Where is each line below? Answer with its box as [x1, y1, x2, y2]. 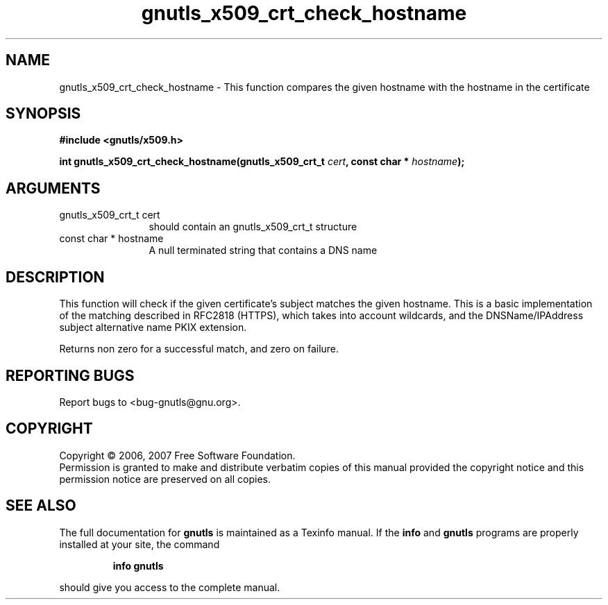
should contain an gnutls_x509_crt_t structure [149, 221, 357, 233]
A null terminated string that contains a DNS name [149, 244, 378, 257]
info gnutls [112, 559, 164, 572]
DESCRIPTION [6, 268, 105, 286]
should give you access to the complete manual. [59, 581, 280, 593]
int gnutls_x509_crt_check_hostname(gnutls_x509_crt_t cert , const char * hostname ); [59, 155, 465, 168]
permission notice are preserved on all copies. [59, 472, 271, 485]
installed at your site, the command [59, 538, 220, 550]
